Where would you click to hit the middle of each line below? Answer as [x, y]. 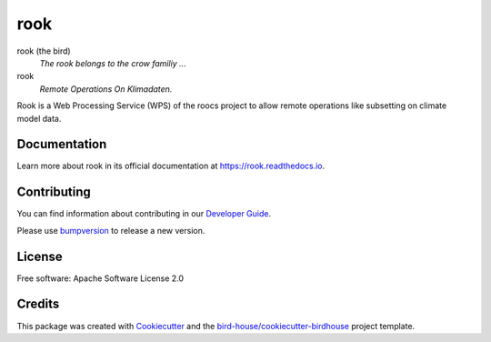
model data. [39, 118]
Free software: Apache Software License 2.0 [100, 278]
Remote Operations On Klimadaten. [106, 89]
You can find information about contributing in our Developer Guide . [144, 214]
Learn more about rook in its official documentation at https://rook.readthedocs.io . [171, 166]
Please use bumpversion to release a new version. [111, 230]
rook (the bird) [44, 51]
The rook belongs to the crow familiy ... [113, 63]
